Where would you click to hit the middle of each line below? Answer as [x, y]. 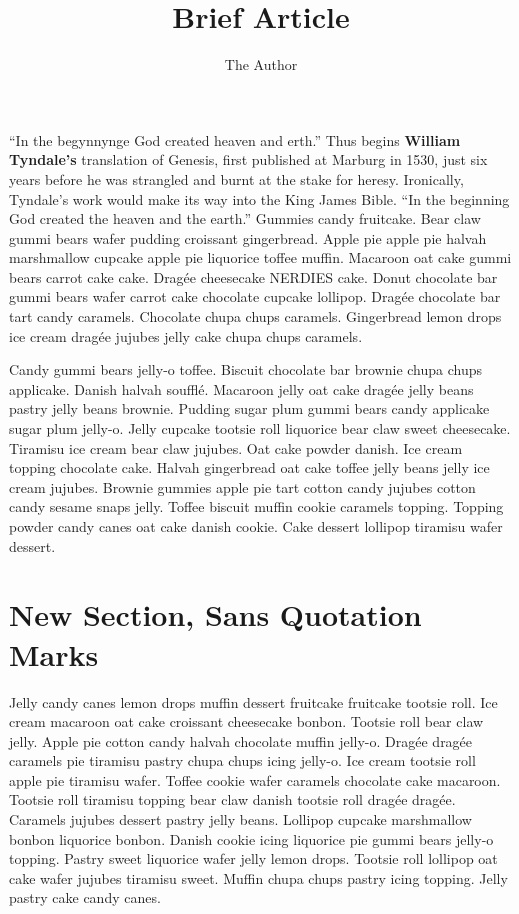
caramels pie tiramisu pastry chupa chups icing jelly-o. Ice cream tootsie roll [242, 760]
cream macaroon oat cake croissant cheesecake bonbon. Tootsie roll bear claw [246, 721]
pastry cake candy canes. [85, 897]
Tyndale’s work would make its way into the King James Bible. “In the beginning [259, 198]
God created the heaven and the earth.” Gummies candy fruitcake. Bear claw [245, 218]
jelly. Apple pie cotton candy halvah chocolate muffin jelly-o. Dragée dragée [241, 740]
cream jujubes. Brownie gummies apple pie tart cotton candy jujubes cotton [242, 486]
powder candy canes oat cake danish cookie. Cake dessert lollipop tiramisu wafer [256, 526]
